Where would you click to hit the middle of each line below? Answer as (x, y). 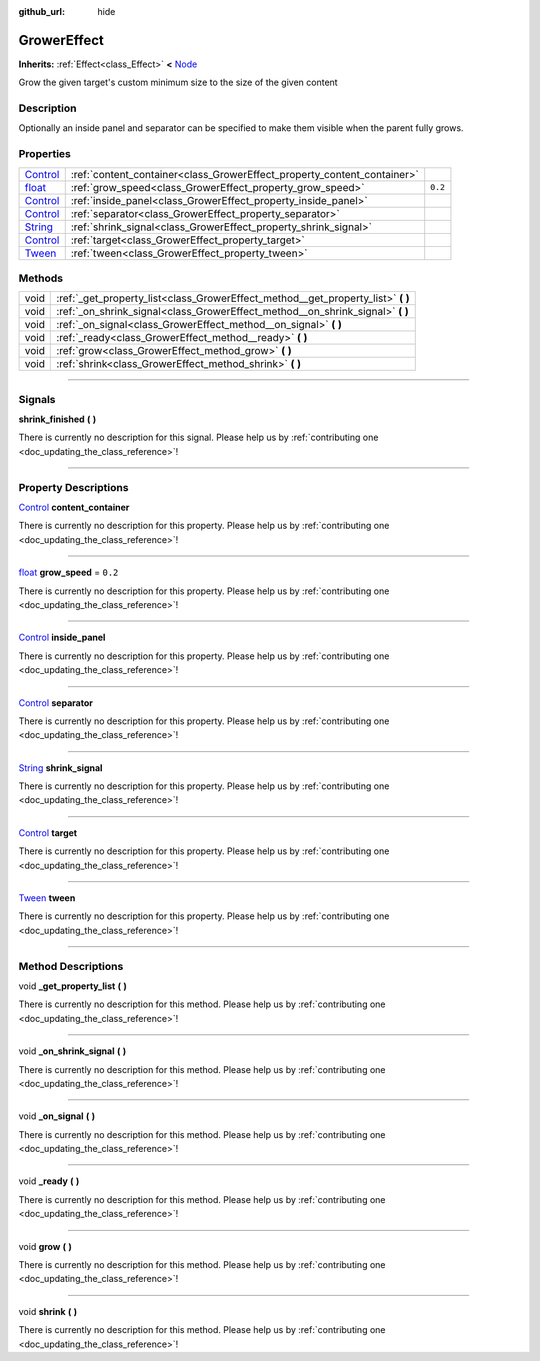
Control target (48, 832)
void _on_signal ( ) (57, 1116)
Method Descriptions (71, 966)
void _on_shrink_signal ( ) (72, 1051)
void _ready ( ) (49, 1181)
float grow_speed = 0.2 (68, 572)
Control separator (56, 702)
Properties (45, 154)
